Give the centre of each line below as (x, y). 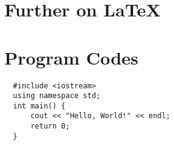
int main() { (39, 106)
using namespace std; (57, 96)
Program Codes (71, 57)
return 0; (50, 126)
